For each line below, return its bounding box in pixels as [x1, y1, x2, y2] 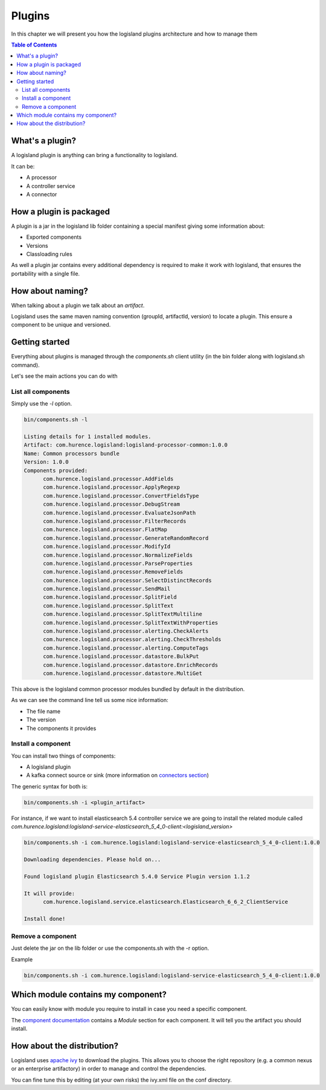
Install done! [24, 915, 66, 922]
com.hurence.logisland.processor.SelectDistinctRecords [43, 577, 212, 584]
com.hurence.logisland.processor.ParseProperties [43, 560, 193, 567]
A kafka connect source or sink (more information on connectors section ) [26, 772, 209, 779]
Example [11, 955, 33, 963]
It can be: [11, 163, 35, 170]
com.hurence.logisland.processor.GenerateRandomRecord [43, 535, 209, 541]
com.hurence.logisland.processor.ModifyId [43, 543, 171, 550]
